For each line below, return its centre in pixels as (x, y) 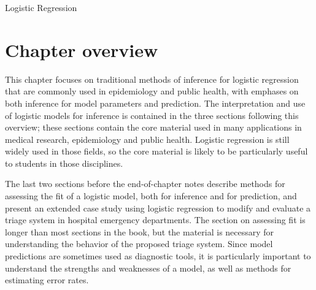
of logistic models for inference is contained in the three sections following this (152, 115)
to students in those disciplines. (64, 163)
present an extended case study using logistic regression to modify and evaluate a (158, 208)
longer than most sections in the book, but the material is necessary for (140, 231)
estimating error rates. (47, 280)
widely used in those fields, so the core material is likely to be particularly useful (156, 151)
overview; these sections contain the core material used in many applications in (153, 127)
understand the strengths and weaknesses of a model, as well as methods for (148, 268)
